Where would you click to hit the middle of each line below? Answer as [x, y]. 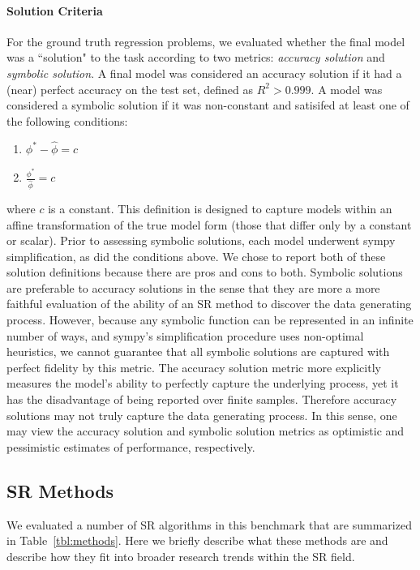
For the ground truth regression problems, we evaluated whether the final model [206, 41]
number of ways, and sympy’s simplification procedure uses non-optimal [185, 335]
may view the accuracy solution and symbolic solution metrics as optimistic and [206, 431]
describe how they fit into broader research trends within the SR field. [181, 556]
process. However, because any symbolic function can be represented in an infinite [210, 320]
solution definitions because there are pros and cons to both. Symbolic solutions [205, 272]
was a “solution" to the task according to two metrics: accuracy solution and [196, 57]
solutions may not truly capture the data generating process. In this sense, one [202, 415]
